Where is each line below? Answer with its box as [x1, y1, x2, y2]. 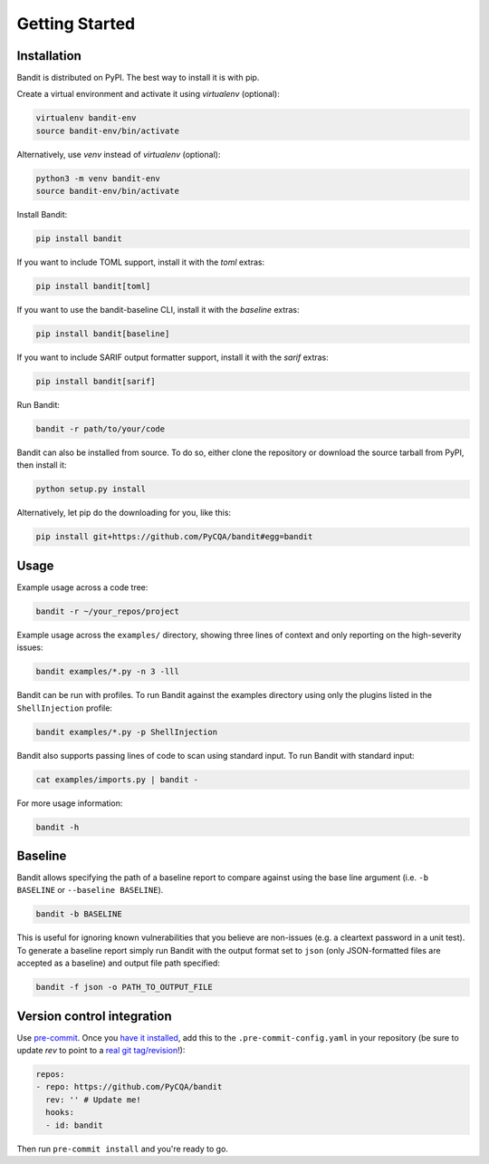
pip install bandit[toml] [35, 281, 151, 292]
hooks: [45, 1107, 75, 1118]
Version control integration [16, 1008, 172, 1023]
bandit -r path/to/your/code [35, 424, 166, 434]
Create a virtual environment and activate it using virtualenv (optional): [16, 89, 280, 100]
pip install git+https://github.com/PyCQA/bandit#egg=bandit [35, 531, 313, 542]
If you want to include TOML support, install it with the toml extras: [16, 257, 265, 267]
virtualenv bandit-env [35, 113, 137, 123]
